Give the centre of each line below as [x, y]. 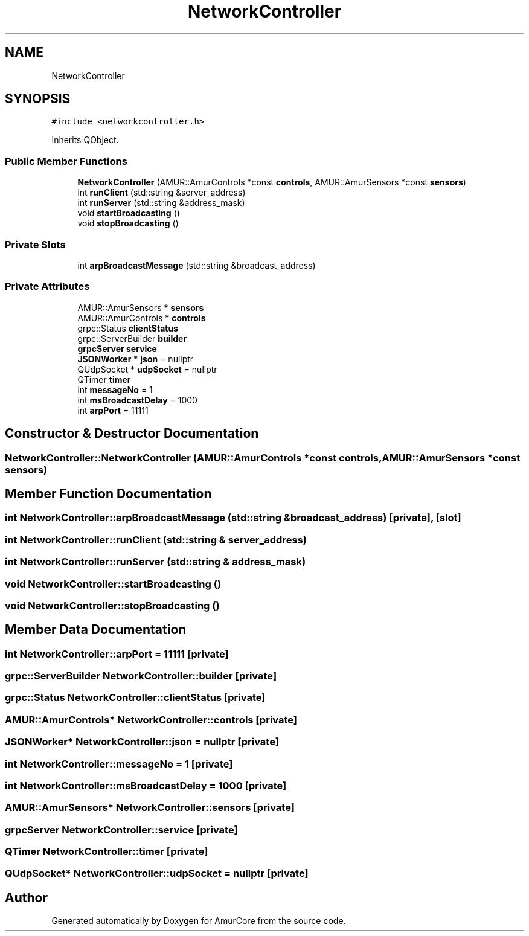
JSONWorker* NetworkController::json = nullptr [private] [142, 742]
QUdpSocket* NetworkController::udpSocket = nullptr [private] [157, 873]
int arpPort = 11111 [113, 410]
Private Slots [35, 244]
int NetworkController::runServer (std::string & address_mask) [155, 562]
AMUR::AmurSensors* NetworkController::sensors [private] [150, 808]
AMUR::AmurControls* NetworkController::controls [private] [151, 720]
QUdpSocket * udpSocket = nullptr [147, 369]
